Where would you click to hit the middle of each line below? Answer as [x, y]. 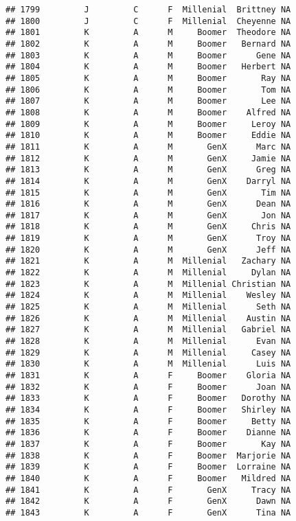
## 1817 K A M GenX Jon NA [148, 215]
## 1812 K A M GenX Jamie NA [148, 158]
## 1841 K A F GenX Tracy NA [148, 490]
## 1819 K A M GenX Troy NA [148, 239]
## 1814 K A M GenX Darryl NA [148, 181]
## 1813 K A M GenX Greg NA [148, 170]
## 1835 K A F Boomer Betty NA [148, 421]
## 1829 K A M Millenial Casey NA [148, 352]
